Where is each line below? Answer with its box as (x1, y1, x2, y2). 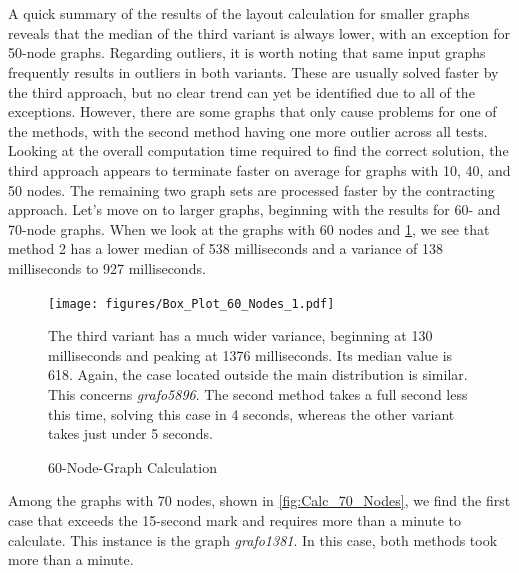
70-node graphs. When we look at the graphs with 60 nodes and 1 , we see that (8, 218, 490, 239)
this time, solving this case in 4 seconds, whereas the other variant (48, 403, 455, 424)
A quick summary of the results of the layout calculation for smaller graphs (8, 3, 470, 24)
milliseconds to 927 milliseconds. (8, 257, 206, 278)
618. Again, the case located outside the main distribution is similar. (48, 364, 468, 385)
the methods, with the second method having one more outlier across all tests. (8, 120, 488, 141)
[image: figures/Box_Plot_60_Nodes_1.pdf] (48, 296, 335, 311)
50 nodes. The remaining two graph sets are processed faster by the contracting (8, 179, 495, 200)
